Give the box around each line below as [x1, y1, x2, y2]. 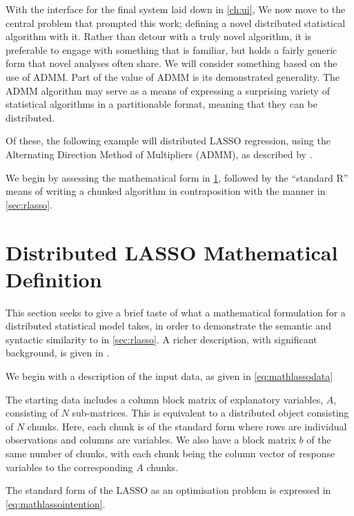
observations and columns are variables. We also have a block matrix [6, 432, 296, 447]
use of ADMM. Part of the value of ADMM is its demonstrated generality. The [6, 69, 340, 84]
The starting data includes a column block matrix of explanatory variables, [6, 392, 324, 406]
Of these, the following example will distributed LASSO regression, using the [6, 133, 331, 148]
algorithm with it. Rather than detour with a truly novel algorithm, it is [6, 29, 312, 44]
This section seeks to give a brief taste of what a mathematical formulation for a [6, 305, 346, 319]
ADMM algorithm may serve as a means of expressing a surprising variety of [6, 83, 330, 97]
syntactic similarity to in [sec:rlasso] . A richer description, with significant [6, 332, 317, 346]
